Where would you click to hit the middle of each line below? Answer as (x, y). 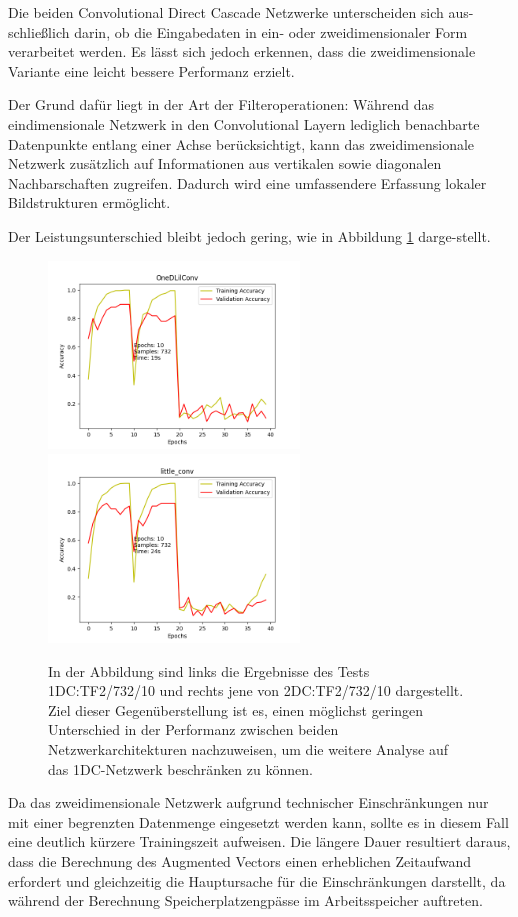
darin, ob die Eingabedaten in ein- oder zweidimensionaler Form (271, 31)
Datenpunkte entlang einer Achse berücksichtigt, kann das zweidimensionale (241, 143)
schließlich (39, 31)
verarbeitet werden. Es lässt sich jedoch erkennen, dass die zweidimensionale (242, 51)
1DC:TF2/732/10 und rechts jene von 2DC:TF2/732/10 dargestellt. (256, 690)
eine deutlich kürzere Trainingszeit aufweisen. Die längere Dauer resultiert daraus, (259, 841)
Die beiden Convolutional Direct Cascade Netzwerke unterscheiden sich (226, 12)
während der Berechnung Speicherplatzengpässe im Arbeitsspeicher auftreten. (245, 900)
